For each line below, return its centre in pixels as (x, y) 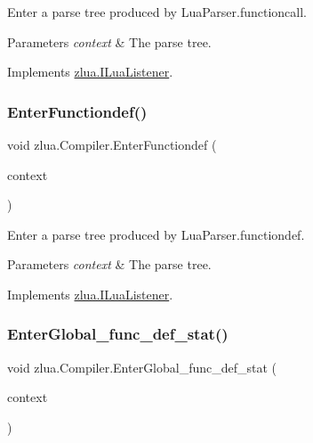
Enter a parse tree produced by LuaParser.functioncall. (157, 12)
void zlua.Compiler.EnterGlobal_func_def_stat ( (142, 367)
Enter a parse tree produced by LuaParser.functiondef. (156, 234)
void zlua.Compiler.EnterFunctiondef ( (112, 144)
